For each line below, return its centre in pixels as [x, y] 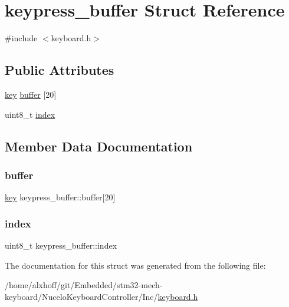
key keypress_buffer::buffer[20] [60, 197]
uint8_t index [30, 114]
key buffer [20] [31, 94]
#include [21, 38]
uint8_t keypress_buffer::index [61, 245]
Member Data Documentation [99, 146]
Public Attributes [60, 70]
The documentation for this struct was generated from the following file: [135, 265]
